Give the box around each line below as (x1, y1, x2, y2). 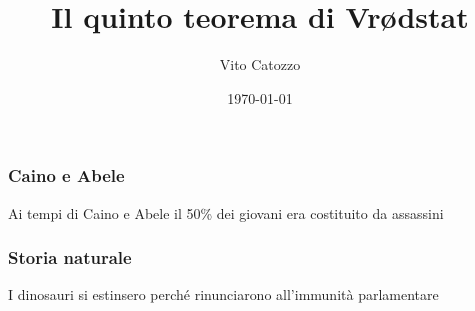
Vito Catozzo (219, 54, 301, 75)
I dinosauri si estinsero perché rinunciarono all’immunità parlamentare (8, 284, 439, 305)
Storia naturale (8, 245, 132, 270)
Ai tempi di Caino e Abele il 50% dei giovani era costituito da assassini (8, 202, 444, 223)
